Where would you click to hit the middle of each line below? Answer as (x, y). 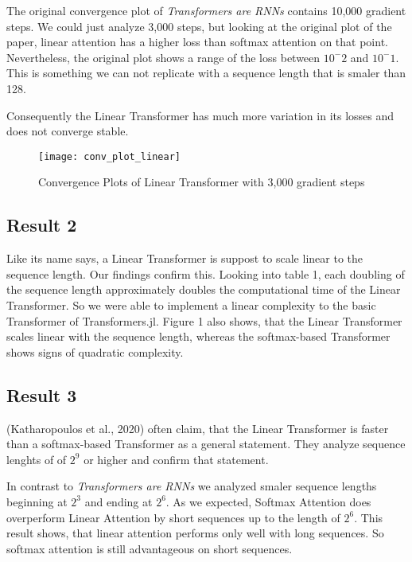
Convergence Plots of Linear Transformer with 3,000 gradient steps (202, 182)
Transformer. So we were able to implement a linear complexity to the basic (191, 304)
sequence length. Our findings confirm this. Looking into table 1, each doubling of (206, 273)
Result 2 (42, 225)
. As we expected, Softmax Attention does (268, 501)
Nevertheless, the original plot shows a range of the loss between (163, 57)
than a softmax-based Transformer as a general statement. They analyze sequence (206, 444)
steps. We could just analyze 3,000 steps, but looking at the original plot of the (199, 26)
